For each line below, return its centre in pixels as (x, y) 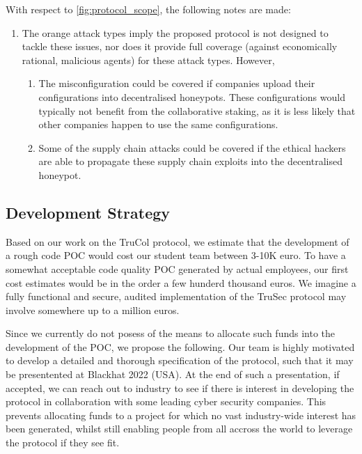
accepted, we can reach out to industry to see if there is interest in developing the (180, 388)
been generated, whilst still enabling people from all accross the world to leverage (179, 429)
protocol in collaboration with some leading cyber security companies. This (166, 401)
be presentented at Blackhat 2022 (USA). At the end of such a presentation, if (173, 374)
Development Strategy (88, 212)
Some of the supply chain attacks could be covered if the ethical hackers (192, 147)
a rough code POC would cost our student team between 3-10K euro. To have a (176, 255)
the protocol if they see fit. (63, 443)
